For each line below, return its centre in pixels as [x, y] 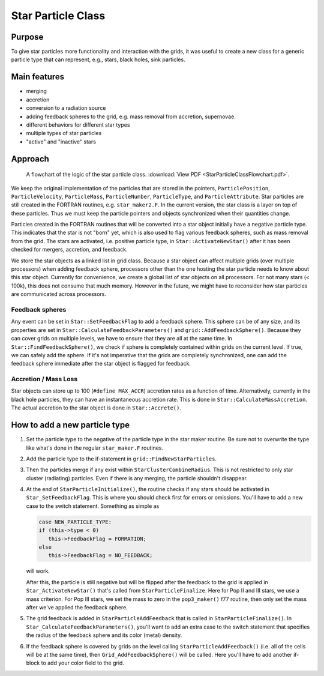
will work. [38, 571]
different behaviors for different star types [78, 125]
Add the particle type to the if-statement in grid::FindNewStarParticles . [121, 459]
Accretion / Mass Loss [44, 379]
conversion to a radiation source [66, 108]
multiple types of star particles [64, 133]
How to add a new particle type [70, 425]
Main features [38, 77]
